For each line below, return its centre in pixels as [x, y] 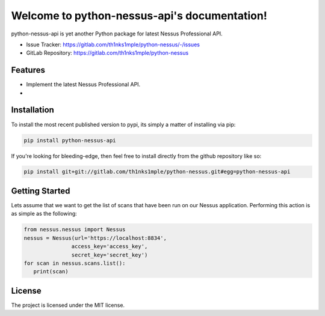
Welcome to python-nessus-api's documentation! [139, 16]
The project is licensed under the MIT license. [68, 305]
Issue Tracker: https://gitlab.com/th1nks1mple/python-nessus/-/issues [113, 44]
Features [28, 70]
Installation [32, 110]
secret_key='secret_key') [110, 255]
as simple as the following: [44, 214]
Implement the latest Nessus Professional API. [83, 85]
